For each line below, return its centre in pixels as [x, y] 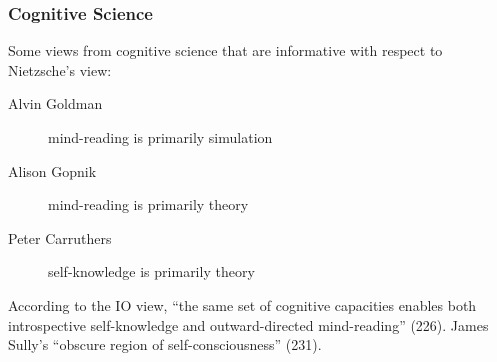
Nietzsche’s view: [60, 69]
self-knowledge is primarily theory [151, 271]
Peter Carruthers [60, 237]
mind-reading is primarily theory [148, 204]
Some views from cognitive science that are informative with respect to [225, 50]
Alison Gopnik [52, 170]
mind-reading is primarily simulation [160, 137]
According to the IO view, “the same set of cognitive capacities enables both [242, 304]
